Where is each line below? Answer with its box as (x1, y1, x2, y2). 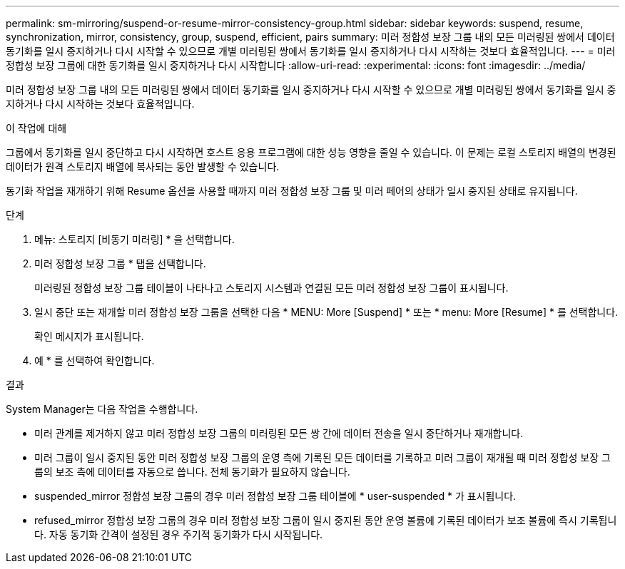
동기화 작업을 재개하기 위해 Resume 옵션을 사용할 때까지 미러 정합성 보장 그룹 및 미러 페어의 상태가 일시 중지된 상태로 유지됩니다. (6, 185, 578, 197)
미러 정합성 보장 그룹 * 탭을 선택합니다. (34, 257, 206, 270)
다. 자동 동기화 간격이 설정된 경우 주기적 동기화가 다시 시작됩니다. (34, 528, 323, 540)
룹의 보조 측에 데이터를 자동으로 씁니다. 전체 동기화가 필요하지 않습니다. (34, 466, 350, 478)
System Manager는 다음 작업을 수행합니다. (6, 403, 198, 415)
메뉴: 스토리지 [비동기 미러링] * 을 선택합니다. (34, 233, 235, 245)
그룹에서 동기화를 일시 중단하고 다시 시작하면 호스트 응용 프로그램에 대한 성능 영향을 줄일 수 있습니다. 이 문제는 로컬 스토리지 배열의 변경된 (6, 146, 616, 158)
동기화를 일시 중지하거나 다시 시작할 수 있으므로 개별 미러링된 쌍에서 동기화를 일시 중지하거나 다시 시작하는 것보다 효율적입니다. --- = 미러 (6, 45, 616, 57)
